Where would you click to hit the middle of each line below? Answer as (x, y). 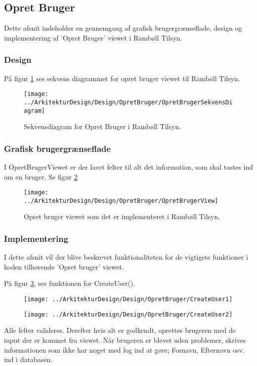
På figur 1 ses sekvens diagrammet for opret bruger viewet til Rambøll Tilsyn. (122, 78)
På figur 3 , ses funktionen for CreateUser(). (70, 283)
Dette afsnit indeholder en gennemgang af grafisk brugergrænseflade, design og (123, 28)
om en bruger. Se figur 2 (41, 176)
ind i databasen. (28, 359)
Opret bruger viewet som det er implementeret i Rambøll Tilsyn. (122, 216)
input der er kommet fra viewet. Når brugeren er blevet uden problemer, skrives (125, 340)
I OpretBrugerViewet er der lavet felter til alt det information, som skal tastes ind (128, 166)
